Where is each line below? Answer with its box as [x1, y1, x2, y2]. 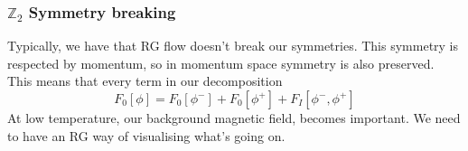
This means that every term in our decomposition [7, 71, 283, 90]
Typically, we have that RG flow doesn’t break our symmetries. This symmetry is [7, 36, 459, 55]
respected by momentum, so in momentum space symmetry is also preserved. [7, 53, 435, 72]
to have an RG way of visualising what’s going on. [7, 126, 285, 145]
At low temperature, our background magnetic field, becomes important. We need [7, 109, 461, 127]
